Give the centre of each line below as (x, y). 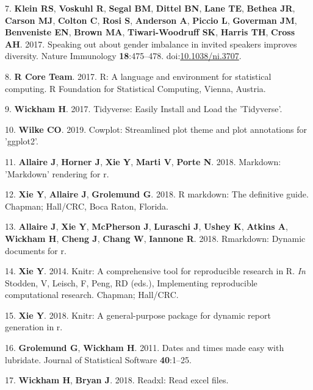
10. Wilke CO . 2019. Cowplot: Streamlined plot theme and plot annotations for (156, 129)
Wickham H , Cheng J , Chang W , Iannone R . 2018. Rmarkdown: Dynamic (155, 238)
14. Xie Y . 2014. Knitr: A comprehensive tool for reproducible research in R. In (155, 271)
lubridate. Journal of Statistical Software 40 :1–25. (98, 359)
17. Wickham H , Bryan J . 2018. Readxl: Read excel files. (117, 380)
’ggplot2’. (22, 141)
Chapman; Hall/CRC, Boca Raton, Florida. (87, 206)
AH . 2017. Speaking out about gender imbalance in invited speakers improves (151, 44)
